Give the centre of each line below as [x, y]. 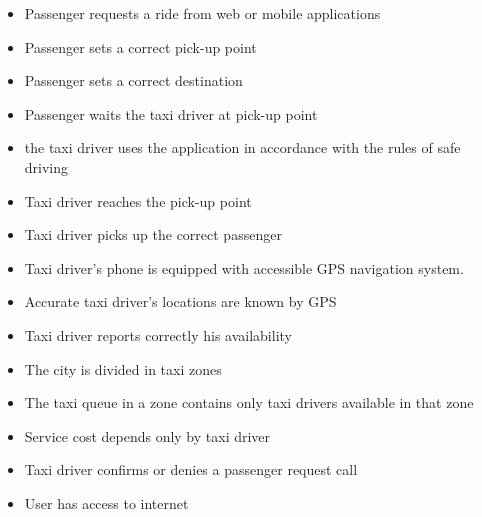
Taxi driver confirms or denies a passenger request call [191, 469]
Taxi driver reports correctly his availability [158, 334]
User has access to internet [106, 502]
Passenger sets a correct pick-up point [140, 46]
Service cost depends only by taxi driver [147, 435]
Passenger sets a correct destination [133, 80]
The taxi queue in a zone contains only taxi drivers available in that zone [249, 402]
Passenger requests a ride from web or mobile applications [202, 13]
